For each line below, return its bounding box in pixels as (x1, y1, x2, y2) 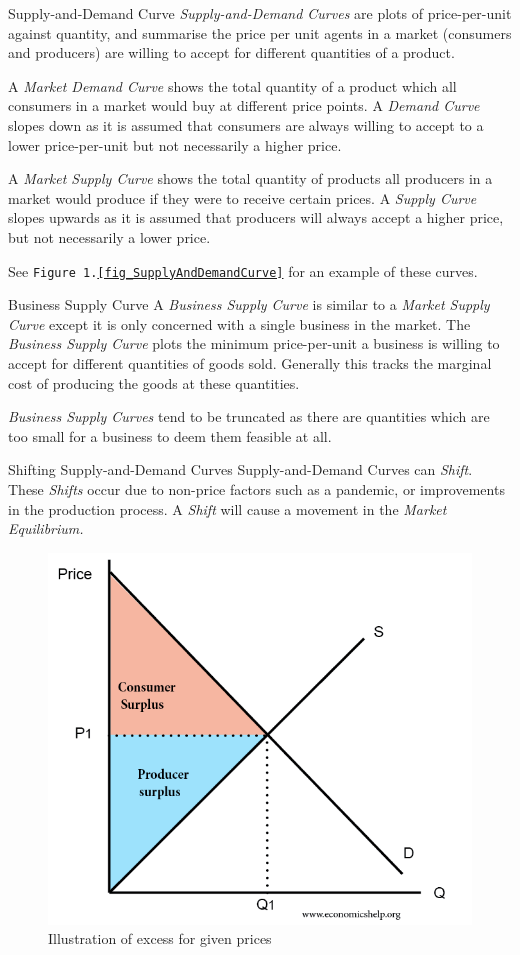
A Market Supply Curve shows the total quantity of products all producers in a (8, 168, 493, 189)
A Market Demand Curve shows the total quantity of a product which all (8, 75, 457, 96)
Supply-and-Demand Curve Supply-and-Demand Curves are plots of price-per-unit (8, 3, 512, 23)
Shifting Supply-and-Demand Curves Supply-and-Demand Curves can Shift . (8, 459, 473, 480)
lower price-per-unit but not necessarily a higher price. (8, 134, 342, 155)
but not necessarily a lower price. (8, 226, 211, 247)
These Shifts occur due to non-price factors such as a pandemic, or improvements (8, 478, 505, 499)
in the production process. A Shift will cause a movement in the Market (8, 498, 447, 519)
